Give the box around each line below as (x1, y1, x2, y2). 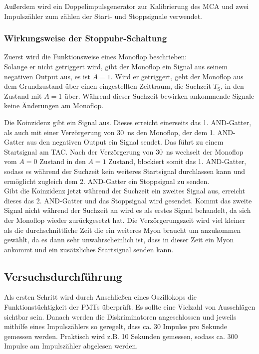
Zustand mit (4, 90, 42, 101)
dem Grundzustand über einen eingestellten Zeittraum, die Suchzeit (4, 81, 211, 91)
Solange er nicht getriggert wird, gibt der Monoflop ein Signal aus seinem (4, 61, 228, 71)
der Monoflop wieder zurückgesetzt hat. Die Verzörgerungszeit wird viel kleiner (4, 214, 246, 225)
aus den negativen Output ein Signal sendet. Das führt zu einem (26, 137, 224, 147)
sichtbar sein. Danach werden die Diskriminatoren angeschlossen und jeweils (4, 311, 237, 322)
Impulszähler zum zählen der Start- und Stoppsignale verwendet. (4, 10, 202, 21)
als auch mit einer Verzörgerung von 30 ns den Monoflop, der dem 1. (4, 127, 215, 137)
